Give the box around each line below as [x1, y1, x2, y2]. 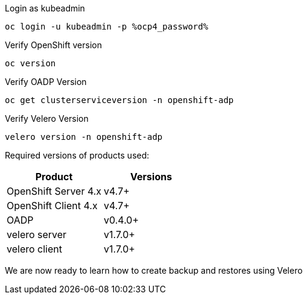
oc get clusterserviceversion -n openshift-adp [5, 95, 234, 105]
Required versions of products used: [5, 150, 150, 160]
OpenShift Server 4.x [7, 185, 102, 197]
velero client [7, 243, 62, 255]
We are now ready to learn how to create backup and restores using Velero [5, 265, 303, 275]
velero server [7, 228, 67, 241]
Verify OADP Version [5, 77, 87, 87]
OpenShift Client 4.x [7, 200, 98, 212]
